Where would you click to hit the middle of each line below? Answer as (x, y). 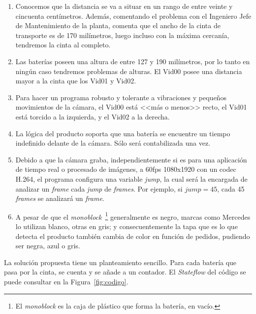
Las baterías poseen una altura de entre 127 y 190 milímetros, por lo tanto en (133, 61)
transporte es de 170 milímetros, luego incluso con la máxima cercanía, (122, 35)
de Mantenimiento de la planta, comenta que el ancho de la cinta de (118, 25)
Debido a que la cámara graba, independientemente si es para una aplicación (131, 159)
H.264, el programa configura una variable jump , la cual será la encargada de (131, 178)
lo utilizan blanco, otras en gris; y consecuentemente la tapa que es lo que (127, 226)
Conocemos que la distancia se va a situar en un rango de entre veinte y (124, 6)
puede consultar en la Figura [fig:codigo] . (66, 281)
